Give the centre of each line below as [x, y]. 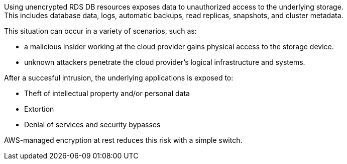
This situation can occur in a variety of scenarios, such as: [100, 31]
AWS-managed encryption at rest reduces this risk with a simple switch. [123, 140]
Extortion [39, 109]
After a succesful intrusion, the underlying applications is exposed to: [119, 78]
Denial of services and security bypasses [92, 125]
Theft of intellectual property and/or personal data [107, 93]
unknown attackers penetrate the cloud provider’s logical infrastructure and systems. [165, 62]
